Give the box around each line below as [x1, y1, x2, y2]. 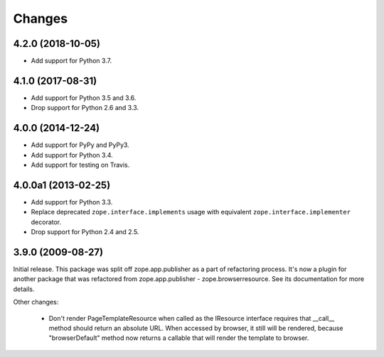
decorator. [31, 217, 62, 226]
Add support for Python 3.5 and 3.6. [31, 93, 137, 102]
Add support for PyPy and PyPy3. [31, 141, 129, 149]
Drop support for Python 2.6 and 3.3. [31, 104, 139, 112]
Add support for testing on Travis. [31, 160, 130, 170]
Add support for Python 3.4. [31, 150, 113, 159]
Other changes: [13, 298, 59, 307]
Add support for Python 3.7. [31, 57, 112, 65]
